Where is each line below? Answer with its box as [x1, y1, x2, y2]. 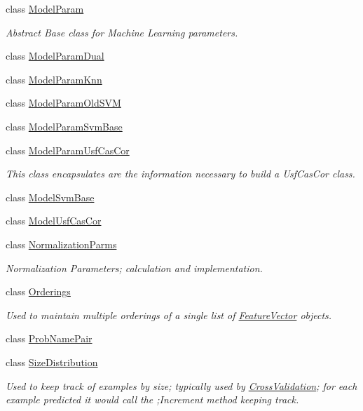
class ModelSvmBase [6, 189, 95, 204]
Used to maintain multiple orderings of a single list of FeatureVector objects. [6, 307, 332, 322]
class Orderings [6, 284, 71, 299]
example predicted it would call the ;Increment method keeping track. [6, 392, 299, 407]
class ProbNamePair [6, 331, 93, 346]
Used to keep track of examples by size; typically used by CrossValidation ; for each [6, 378, 357, 393]
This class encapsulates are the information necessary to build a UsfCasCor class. [6, 166, 355, 181]
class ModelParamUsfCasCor [6, 142, 130, 157]
